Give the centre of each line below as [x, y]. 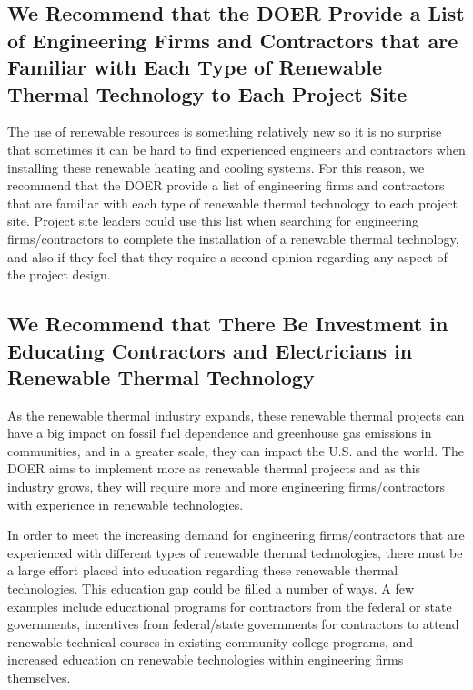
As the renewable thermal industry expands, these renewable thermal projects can [236, 415]
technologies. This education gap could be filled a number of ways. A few [211, 589]
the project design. [59, 274]
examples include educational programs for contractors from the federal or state [230, 606]
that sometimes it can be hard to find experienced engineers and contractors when [236, 149]
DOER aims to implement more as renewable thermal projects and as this [214, 468]
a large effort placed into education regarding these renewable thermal [203, 570]
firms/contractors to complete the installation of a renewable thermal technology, [233, 238]
